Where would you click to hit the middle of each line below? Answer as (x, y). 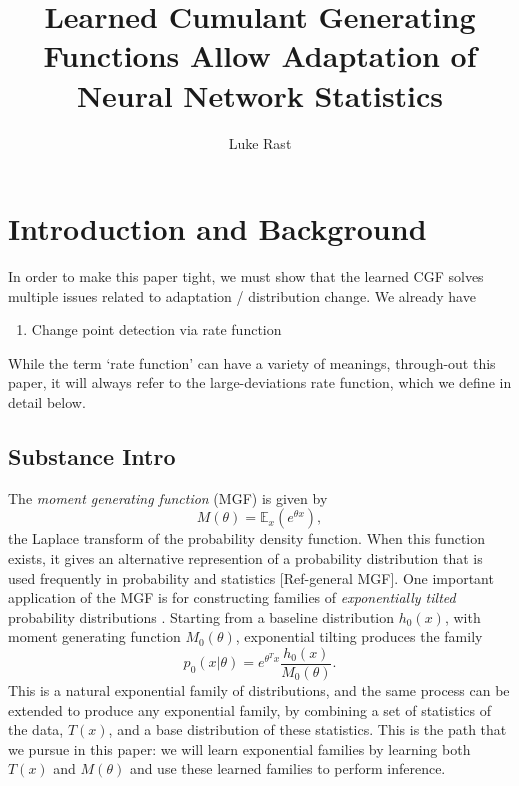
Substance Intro (92, 455)
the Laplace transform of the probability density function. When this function (247, 538)
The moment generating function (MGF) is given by (168, 497)
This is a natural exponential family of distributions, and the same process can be (259, 690)
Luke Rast (260, 142)
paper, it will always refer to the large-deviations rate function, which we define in (260, 382)
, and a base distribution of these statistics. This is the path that (307, 729)
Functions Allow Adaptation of (260, 55)
